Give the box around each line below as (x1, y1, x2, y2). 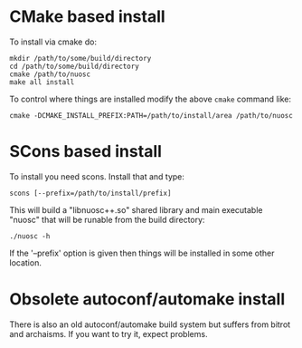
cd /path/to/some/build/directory (9, 62, 140, 71)
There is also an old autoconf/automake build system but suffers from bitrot (9, 319, 291, 330)
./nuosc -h (9, 231, 51, 241)
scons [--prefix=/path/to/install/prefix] (9, 188, 172, 198)
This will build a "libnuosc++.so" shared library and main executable (9, 204, 263, 215)
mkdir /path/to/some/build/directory (9, 53, 152, 63)
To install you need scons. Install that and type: (9, 170, 185, 182)
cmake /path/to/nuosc (9, 70, 91, 79)
